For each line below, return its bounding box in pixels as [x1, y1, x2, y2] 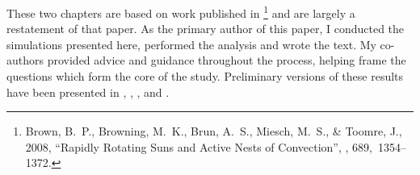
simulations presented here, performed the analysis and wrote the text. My [6, 35, 376, 52]
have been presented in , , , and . [6, 83, 170, 100]
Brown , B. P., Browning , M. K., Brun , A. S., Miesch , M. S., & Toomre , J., [25, 123, 402, 140]
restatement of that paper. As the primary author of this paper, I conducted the [6, 20, 405, 37]
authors [6, 52, 44, 69]
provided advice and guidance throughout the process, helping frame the [47, 52, 406, 69]
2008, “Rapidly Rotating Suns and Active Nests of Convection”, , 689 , [25, 138, 372, 155]
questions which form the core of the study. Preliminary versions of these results [6, 68, 404, 85]
